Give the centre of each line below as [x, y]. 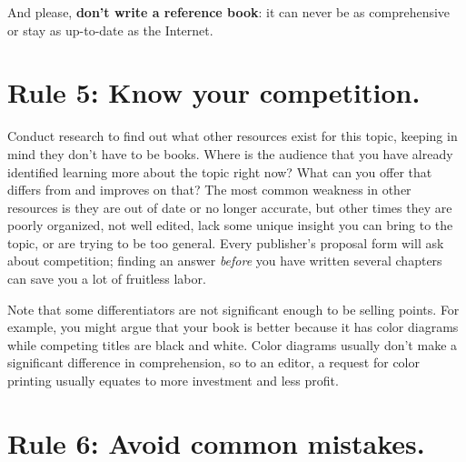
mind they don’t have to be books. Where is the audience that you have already [230, 153]
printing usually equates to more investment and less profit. [173, 381]
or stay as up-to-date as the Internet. [110, 30]
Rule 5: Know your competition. [214, 92]
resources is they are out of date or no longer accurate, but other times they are [230, 207]
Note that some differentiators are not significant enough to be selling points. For [233, 309]
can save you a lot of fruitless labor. [107, 279]
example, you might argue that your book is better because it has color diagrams [233, 327]
